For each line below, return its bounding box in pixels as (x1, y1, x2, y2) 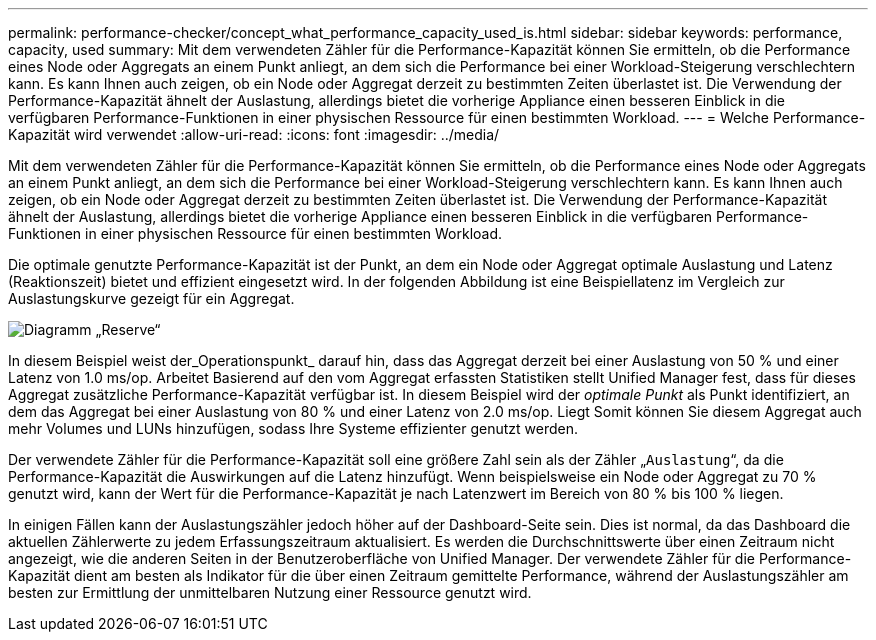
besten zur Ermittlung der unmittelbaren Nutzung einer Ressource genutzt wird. (8, 584, 532, 601)
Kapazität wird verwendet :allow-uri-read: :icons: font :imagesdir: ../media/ (8, 126, 500, 143)
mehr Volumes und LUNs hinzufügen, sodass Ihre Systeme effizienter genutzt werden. (8, 420, 578, 437)
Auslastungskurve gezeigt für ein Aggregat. (8, 290, 295, 307)
